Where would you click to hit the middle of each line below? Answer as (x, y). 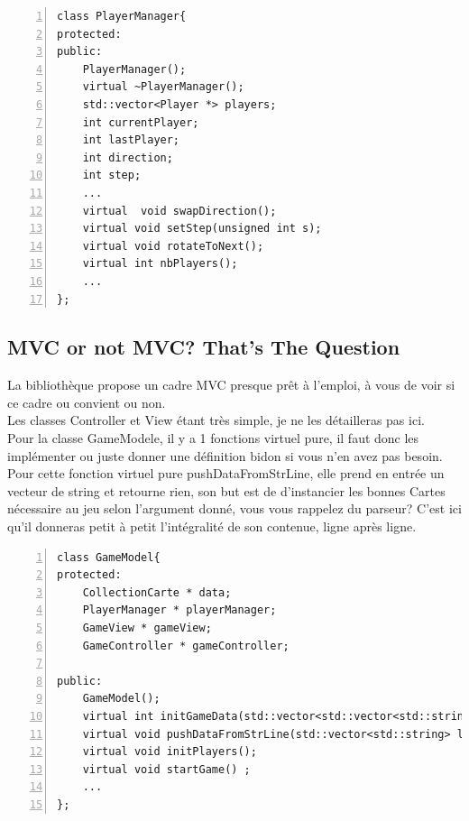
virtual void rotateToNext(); (173, 246)
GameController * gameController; (186, 646)
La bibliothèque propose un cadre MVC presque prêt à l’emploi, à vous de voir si (231, 385)
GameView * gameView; (147, 628)
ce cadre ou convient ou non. (87, 402)
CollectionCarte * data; (157, 592)
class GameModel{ (109, 557)
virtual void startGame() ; (166, 769)
